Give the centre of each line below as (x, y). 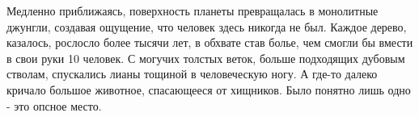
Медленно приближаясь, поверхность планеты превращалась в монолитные (193, 10)
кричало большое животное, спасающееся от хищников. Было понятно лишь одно (209, 89)
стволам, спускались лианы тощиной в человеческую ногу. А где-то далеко (192, 74)
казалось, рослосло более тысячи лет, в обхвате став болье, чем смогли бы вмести (210, 42)
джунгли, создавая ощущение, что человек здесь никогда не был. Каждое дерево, (207, 26)
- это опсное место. (54, 105)
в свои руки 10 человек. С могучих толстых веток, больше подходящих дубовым (206, 58)
